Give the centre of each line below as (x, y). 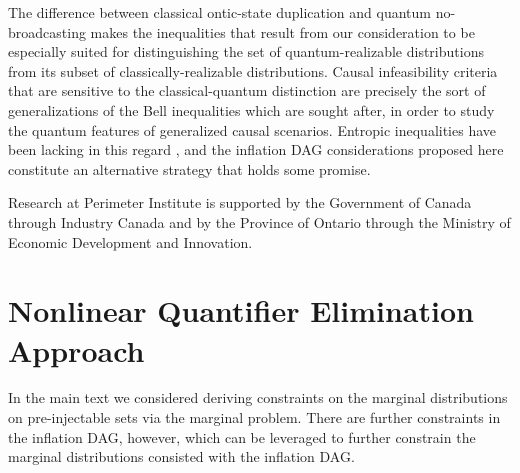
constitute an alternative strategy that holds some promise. (189, 168)
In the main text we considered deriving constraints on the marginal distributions (258, 397)
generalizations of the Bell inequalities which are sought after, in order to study (251, 109)
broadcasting (47, 31)
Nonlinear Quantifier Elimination (241, 310)
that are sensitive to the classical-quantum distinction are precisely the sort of (247, 90)
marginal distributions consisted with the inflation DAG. (181, 456)
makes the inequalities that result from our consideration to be (282, 31)
